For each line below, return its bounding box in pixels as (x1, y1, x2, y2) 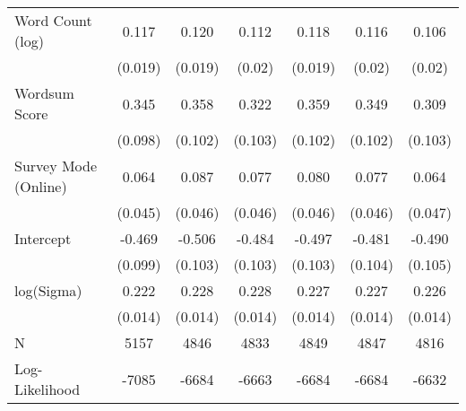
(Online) (14, 176, 67, 197)
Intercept (14, 228, 72, 249)
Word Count (14, 10, 92, 31)
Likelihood (14, 379, 81, 399)
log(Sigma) (14, 280, 82, 301)
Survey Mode (14, 155, 98, 176)
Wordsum (14, 83, 74, 103)
